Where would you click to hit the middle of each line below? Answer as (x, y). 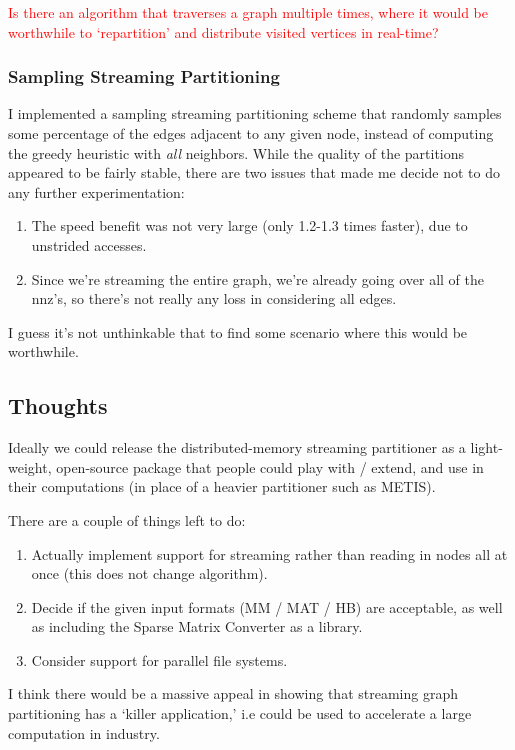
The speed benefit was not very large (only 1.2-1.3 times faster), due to (249, 225)
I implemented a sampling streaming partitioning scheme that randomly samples (255, 113)
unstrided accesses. (89, 244)
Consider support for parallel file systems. (159, 659)
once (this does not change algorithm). (149, 573)
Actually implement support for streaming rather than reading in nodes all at (269, 553)
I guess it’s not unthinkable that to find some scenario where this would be (238, 331)
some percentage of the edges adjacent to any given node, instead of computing (251, 133)
